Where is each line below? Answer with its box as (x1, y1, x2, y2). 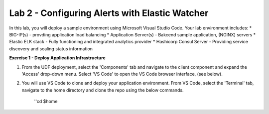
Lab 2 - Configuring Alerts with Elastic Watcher (9, 7, 209, 18)
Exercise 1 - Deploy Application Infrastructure (9, 55, 106, 61)
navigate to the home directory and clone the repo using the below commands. (21, 87, 184, 93)
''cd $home (34, 99, 58, 105)
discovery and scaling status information (9, 45, 93, 52)
